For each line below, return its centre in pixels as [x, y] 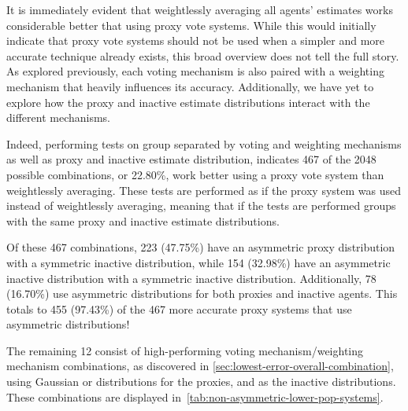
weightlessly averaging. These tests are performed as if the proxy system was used [204, 190]
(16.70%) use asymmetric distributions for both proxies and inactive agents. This [202, 294]
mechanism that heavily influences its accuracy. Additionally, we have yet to [190, 86]
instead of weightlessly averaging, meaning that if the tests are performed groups [201, 205]
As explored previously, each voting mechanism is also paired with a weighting [195, 71]
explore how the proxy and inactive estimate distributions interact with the [188, 102]
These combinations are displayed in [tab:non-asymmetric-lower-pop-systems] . [195, 396]
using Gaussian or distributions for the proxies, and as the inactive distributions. [201, 382]
